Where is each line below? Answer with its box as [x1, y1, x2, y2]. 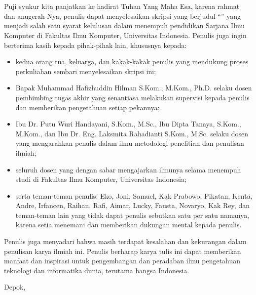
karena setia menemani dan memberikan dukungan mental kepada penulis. [15, 219, 242, 230]
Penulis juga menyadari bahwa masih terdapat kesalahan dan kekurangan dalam [4, 236, 247, 247]
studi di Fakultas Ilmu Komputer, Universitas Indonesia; [15, 174, 186, 184]
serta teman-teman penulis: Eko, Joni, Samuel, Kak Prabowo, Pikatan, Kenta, [15, 190, 253, 201]
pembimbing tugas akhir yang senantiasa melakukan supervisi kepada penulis [15, 92, 250, 102]
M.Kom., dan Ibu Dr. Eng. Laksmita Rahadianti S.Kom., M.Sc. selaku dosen [15, 128, 249, 138]
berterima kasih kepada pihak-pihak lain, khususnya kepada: [4, 40, 187, 50]
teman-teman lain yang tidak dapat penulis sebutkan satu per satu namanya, [15, 210, 250, 220]
